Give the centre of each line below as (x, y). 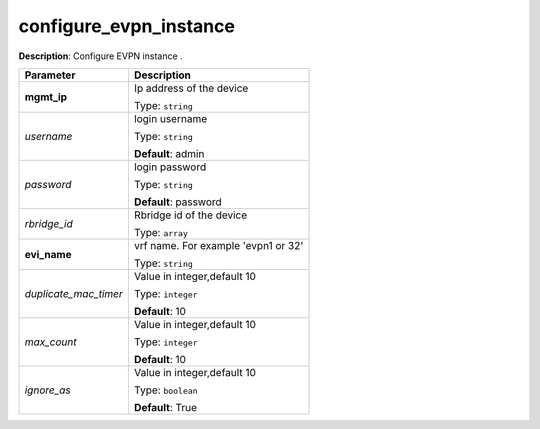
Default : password (177, 202)
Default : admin (169, 153)
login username (170, 118)
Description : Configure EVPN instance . (101, 56)
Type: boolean (166, 390)
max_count (50, 342)
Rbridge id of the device (190, 215)
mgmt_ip (46, 97)
